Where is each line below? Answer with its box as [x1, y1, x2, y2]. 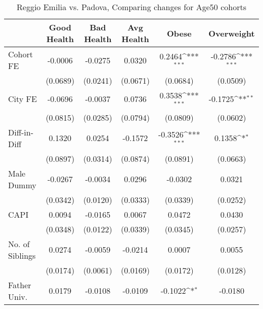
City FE [8, 93, 37, 105]
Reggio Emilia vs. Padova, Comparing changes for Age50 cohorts [17, 1, 246, 13]
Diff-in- [8, 126, 34, 138]
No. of [8, 237, 30, 250]
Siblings [8, 249, 36, 261]
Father [8, 279, 31, 291]
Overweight [208, 27, 255, 39]
